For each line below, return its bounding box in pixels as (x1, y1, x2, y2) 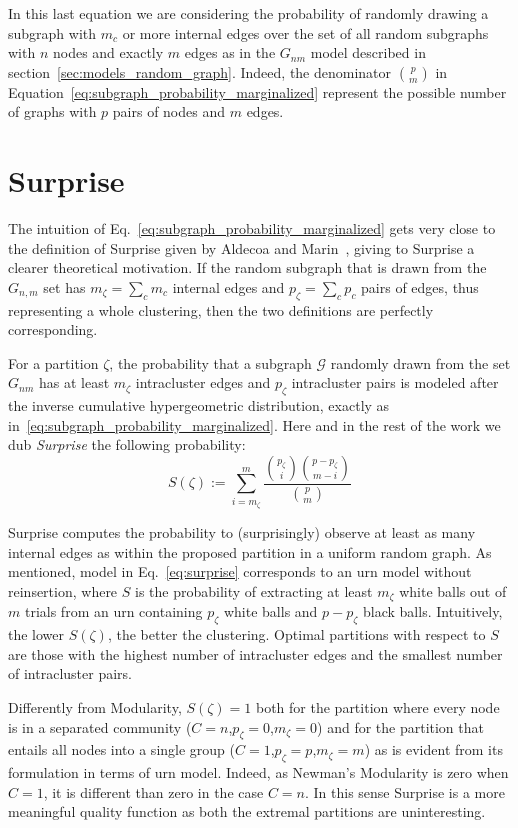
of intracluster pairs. (8, 663, 132, 684)
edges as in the (184, 42, 276, 63)
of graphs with (8, 101, 97, 122)
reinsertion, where (8, 580, 118, 601)
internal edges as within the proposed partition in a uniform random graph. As (8, 541, 492, 562)
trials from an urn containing (24, 601, 203, 622)
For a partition (8, 352, 99, 373)
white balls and (223, 601, 318, 622)
